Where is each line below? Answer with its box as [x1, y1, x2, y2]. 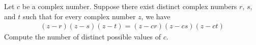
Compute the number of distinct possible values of [4, 31, 161, 42]
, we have [141, 11, 170, 21]
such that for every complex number [22, 11, 136, 21]
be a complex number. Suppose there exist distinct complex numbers [22, 1, 237, 11]
